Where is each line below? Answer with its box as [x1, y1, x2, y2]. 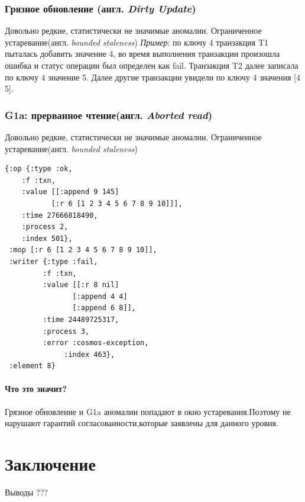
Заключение [5, 452, 96, 476]
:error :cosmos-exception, [43, 339, 149, 347]
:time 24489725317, [43, 315, 119, 324]
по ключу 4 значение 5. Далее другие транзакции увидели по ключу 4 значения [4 [5, 70, 300, 83]
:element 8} [9, 362, 56, 371]
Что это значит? [5, 382, 67, 395]
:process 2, [21, 223, 69, 231]
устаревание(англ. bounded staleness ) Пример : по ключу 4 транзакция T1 [5, 36, 269, 48]
